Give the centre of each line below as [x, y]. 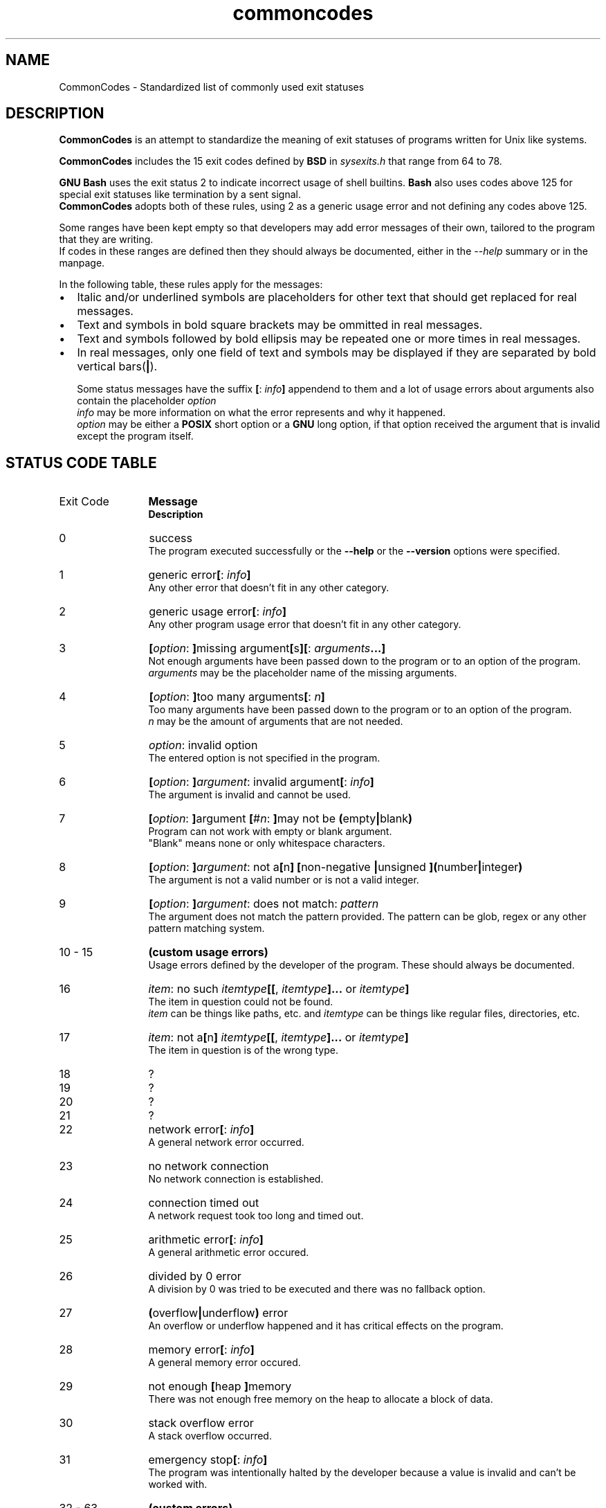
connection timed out [204, 1203]
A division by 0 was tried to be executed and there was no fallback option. [317, 1289]
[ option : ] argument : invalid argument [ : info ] [261, 782]
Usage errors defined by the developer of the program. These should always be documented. [361, 965]
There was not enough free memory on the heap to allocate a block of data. [321, 1399]
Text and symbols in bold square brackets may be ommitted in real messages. [280, 325]
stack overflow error [201, 1423]
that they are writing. [106, 240]
